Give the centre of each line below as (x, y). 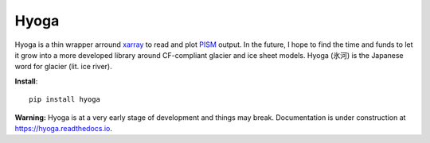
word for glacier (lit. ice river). (64, 67)
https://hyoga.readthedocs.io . (64, 128)
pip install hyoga (65, 100)
